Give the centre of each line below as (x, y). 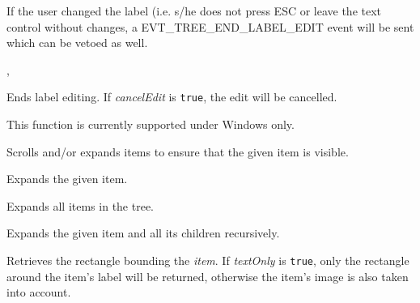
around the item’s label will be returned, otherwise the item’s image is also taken (208, 276)
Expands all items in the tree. (80, 205)
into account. (39, 292)
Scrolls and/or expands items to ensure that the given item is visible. (178, 151)
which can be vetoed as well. (77, 43)
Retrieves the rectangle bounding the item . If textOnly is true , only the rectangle (208, 260)
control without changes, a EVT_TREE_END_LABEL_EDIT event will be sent (210, 26)
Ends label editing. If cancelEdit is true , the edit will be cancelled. (172, 97)
